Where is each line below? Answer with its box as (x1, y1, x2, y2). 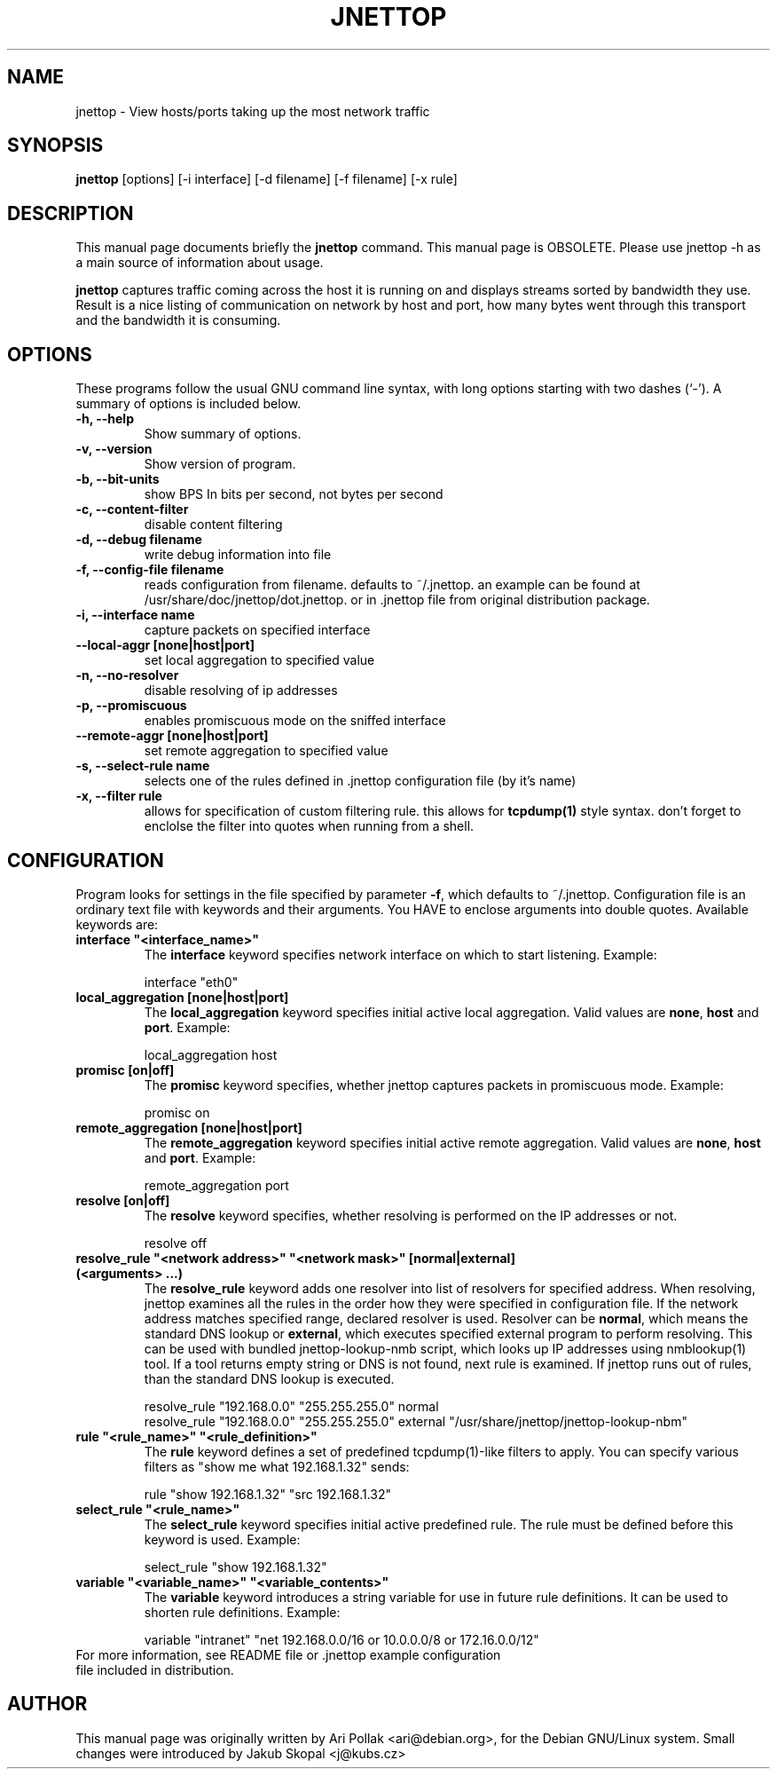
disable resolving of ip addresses (144, 683, 338, 699)
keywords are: (75, 916, 159, 932)
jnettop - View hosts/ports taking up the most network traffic (75, 103, 430, 119)
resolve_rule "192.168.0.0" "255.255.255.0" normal (144, 1398, 439, 1414)
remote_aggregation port (144, 1177, 289, 1193)
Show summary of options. (144, 426, 302, 442)
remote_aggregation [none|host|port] (75, 1119, 302, 1135)
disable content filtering (144, 517, 283, 533)
